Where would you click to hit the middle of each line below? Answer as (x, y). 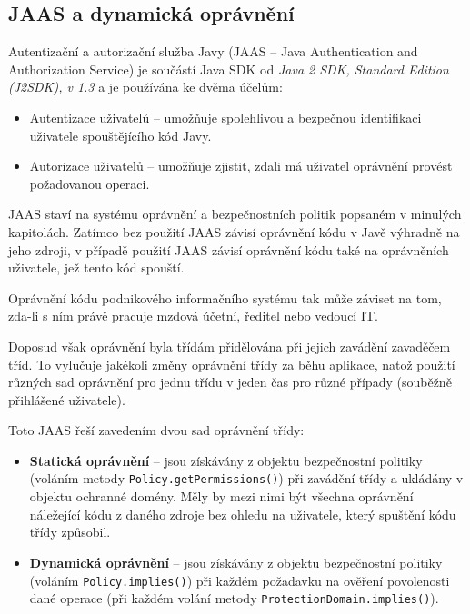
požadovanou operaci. (90, 183)
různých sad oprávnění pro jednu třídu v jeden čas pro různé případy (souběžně (230, 382)
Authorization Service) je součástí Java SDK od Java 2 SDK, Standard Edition (229, 69)
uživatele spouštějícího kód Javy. (120, 135)
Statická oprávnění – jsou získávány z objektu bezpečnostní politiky (226, 460)
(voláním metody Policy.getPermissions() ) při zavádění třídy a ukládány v (246, 478)
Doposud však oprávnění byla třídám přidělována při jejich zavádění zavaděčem (230, 346)
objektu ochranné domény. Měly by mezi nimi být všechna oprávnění (221, 496)
